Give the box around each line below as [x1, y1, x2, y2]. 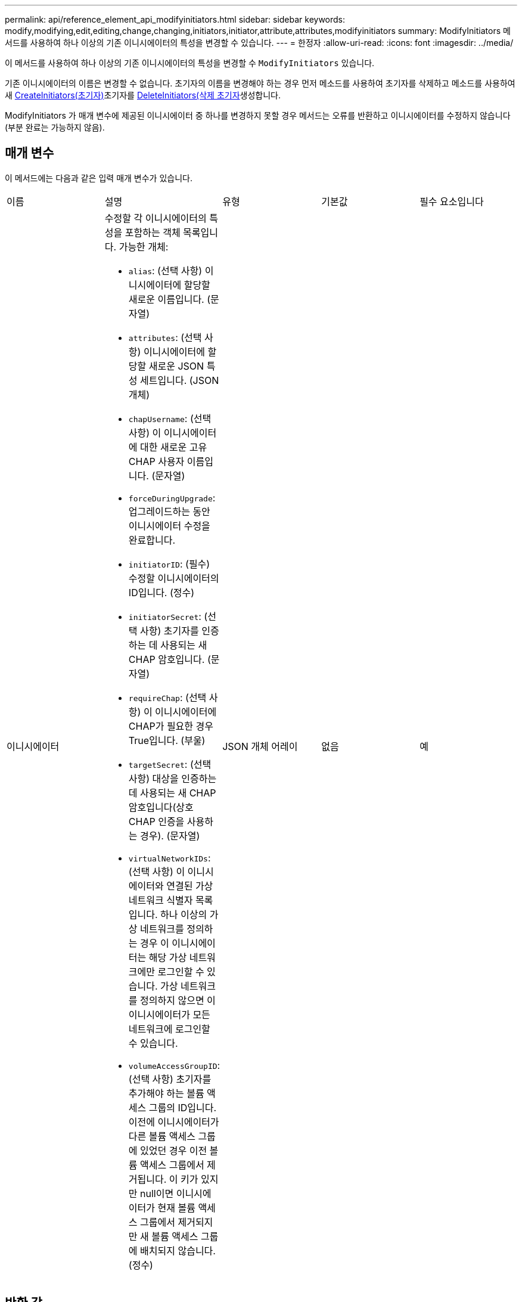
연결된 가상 [166, 879, 213, 892]
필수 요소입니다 [420, 195, 484, 207]
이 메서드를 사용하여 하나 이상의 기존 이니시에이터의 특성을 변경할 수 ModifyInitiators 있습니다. [5, 58, 375, 68]
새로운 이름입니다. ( [128, 293, 211, 305]
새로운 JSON [148, 359, 204, 372]
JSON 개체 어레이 [222, 740, 298, 752]
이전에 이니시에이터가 [128, 1115, 219, 1128]
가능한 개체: [119, 240, 169, 253]
